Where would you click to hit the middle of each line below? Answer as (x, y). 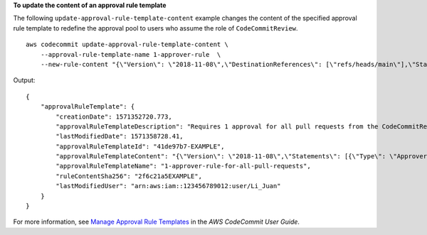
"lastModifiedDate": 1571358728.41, (120, 136)
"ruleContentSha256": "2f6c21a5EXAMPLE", (129, 176)
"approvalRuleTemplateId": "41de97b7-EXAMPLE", (140, 146)
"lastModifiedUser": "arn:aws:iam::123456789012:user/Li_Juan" (168, 186)
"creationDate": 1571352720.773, (114, 116)
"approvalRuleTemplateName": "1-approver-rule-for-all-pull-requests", (183, 166)
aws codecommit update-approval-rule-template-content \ (127, 45)
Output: (24, 80)
